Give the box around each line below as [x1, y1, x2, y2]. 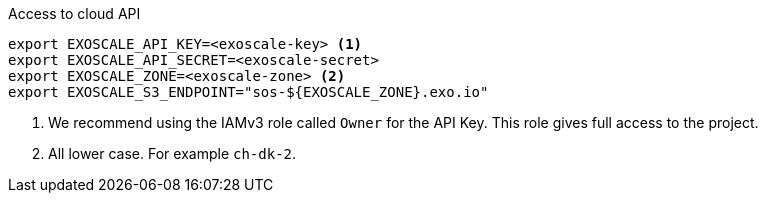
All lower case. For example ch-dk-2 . [48, 145, 297, 162]
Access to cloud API [8, 5, 141, 22]
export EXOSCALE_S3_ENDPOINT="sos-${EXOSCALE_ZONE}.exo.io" [8, 84, 489, 100]
